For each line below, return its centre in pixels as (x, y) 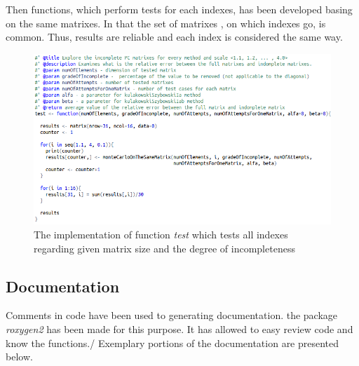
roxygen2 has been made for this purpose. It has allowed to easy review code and (179, 328)
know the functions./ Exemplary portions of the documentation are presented (172, 343)
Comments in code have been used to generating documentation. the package (172, 315)
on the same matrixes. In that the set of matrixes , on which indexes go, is (166, 23)
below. (19, 357)
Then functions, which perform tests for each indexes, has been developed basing (179, 9)
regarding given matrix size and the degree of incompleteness (164, 248)
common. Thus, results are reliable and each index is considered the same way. (174, 37)
